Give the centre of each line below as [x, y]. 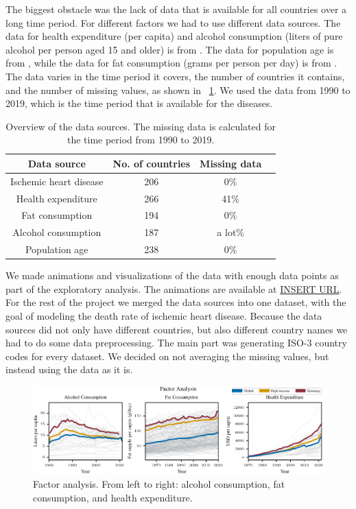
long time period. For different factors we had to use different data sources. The [173, 22]
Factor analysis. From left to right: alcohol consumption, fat [159, 484]
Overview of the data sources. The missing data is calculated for [141, 126]
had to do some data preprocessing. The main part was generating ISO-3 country [176, 343]
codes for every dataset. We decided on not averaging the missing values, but [167, 356]
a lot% [231, 232]
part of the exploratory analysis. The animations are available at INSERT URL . [174, 288]
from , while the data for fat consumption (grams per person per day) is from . [171, 63]
